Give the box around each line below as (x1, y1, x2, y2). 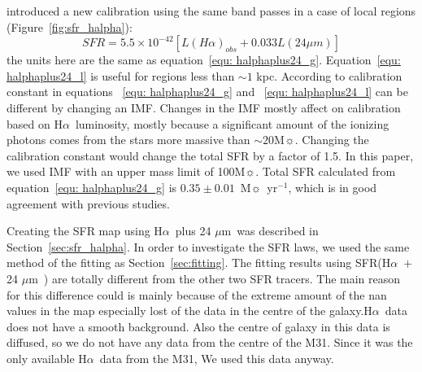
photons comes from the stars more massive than (7, 131, 250, 148)
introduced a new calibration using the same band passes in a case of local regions (7, 2, 416, 19)
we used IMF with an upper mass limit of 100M (7, 163, 246, 180)
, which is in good (288, 178, 377, 195)
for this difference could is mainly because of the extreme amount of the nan (7, 286, 387, 303)
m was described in (221, 222, 319, 239)
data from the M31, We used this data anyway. (99, 349, 334, 366)
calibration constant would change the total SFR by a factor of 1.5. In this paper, (7, 147, 414, 164)
